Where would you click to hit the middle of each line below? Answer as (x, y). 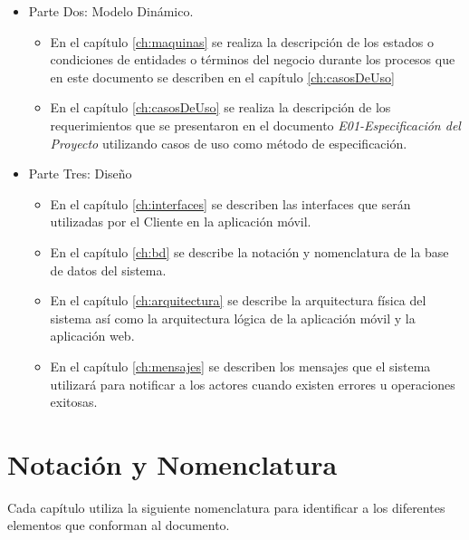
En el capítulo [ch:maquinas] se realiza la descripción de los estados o (242, 41)
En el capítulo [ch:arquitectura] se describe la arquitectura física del (238, 300)
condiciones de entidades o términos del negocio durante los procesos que (253, 59)
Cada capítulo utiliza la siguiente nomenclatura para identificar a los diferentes (226, 507)
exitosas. (74, 402)
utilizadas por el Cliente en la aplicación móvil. (181, 222)
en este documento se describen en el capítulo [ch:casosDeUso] (222, 77)
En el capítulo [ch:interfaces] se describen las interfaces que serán (230, 203)
